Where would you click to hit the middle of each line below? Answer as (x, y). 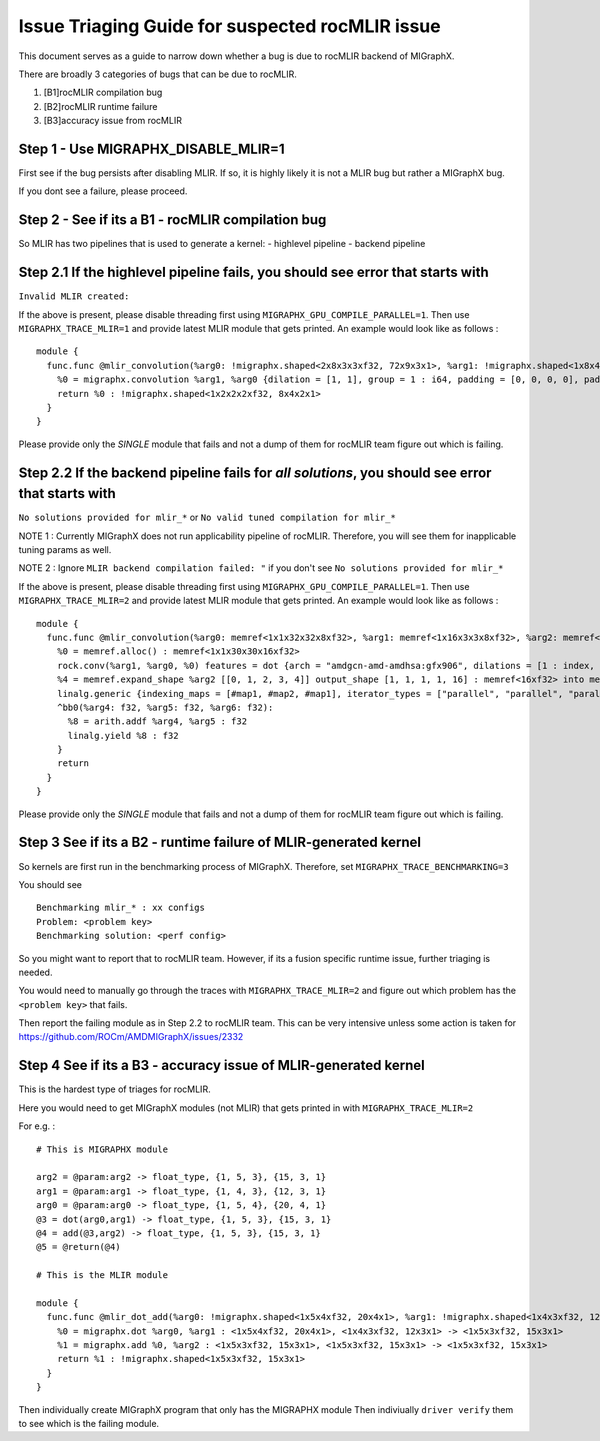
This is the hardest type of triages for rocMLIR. (114, 1089)
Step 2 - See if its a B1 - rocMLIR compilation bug (172, 220)
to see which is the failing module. (89, 1423)
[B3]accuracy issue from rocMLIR (112, 121)
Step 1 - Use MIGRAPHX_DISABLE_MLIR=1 (151, 148)
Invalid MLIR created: (74, 296)
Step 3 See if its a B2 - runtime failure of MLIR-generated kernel (220, 842)
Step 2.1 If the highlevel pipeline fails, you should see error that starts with (253, 272)
